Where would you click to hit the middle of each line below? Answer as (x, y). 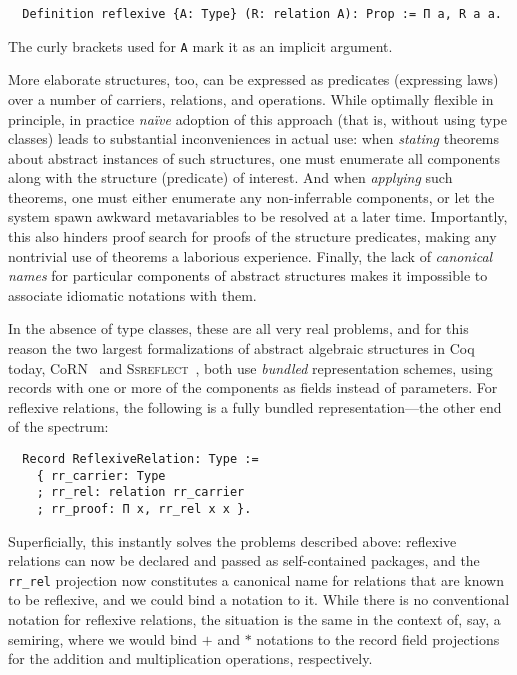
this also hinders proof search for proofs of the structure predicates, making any (252, 236)
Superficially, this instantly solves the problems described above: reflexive (232, 540)
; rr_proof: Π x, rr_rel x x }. (144, 508)
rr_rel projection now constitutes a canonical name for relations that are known (256, 579)
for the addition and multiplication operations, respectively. (190, 658)
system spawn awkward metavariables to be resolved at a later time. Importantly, (258, 216)
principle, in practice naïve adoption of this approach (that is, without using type (257, 118)
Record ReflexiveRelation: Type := (140, 459)
